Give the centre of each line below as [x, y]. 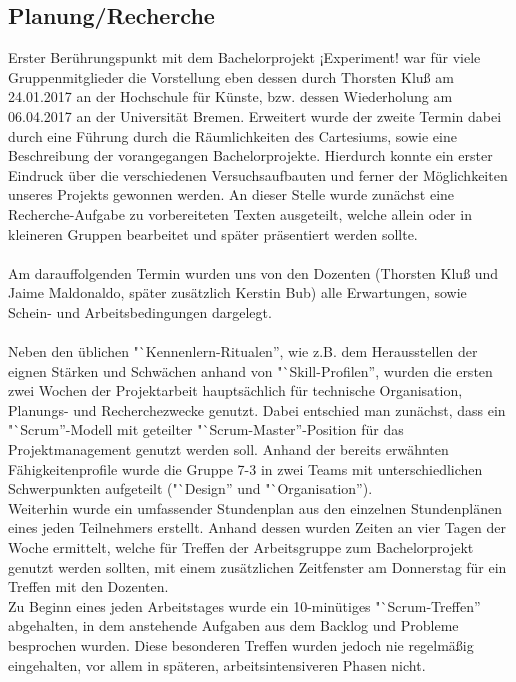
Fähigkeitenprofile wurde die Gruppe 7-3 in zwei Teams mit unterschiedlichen [245, 468]
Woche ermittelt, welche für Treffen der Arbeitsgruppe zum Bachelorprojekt [241, 547]
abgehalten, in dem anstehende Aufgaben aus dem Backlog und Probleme [233, 625]
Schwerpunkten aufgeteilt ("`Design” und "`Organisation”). [190, 488]
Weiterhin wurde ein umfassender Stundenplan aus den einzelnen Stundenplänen [255, 507]
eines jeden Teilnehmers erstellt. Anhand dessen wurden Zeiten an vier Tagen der [257, 527]
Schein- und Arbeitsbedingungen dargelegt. [140, 311]
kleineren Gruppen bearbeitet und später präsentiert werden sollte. [213, 233]
